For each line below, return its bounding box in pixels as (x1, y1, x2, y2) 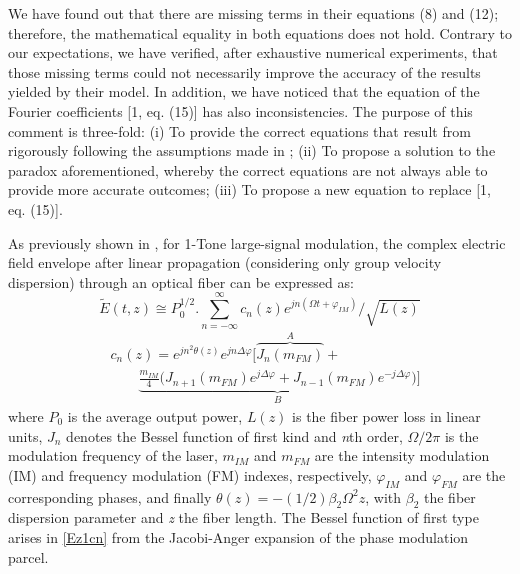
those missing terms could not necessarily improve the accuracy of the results (8, 61, 481, 82)
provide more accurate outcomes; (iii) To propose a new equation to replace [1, (8, 179, 491, 200)
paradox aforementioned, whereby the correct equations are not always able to (8, 159, 488, 180)
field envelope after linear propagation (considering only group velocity (8, 252, 442, 273)
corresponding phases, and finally (8, 486, 212, 507)
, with (365, 486, 402, 507)
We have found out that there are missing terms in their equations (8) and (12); (8, 3, 499, 23)
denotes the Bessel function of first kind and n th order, (66, 425, 403, 446)
